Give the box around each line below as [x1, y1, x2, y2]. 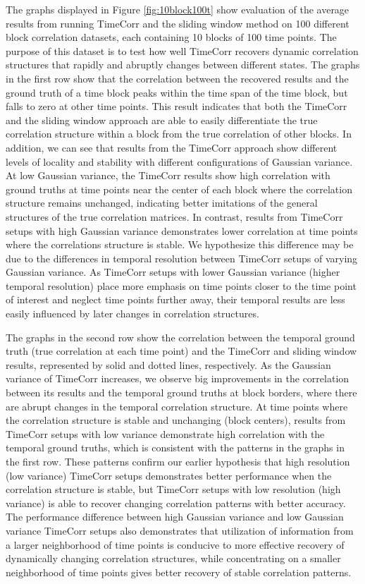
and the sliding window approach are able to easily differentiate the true [6, 112, 318, 127]
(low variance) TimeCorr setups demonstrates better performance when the [6, 468, 332, 482]
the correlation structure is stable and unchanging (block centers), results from [6, 413, 346, 427]
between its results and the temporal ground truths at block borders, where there [6, 385, 357, 400]
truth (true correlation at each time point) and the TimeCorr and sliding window [6, 343, 357, 358]
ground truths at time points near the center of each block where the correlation [6, 181, 352, 196]
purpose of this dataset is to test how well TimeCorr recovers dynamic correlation [6, 43, 359, 58]
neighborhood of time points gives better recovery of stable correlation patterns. [6, 564, 352, 579]
